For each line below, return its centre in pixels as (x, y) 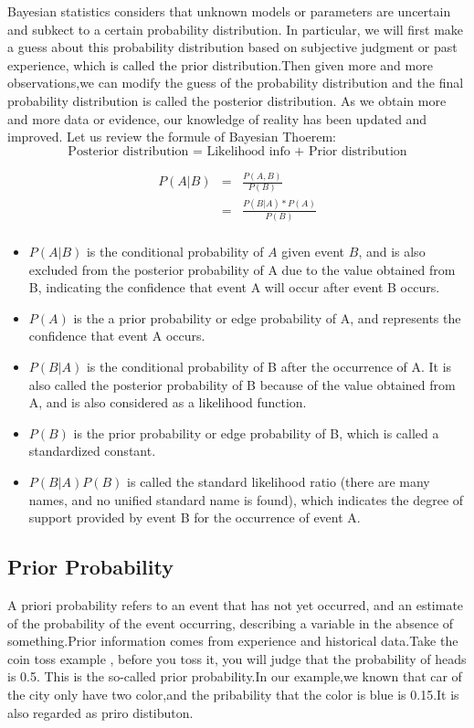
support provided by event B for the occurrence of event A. (195, 517)
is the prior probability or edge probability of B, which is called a (256, 433)
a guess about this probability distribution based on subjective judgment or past (232, 47)
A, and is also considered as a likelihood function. (168, 402)
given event (313, 252)
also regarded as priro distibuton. (100, 712)
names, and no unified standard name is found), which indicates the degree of (246, 499)
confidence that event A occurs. (117, 336)
